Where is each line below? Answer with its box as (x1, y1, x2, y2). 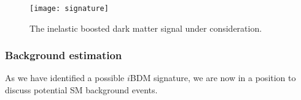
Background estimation (5, 48, 122, 63)
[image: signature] (29, 4, 109, 13)
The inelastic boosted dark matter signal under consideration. (29, 21, 262, 34)
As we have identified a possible (5, 71, 125, 84)
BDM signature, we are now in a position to (130, 71, 296, 84)
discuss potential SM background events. (5, 84, 158, 96)
